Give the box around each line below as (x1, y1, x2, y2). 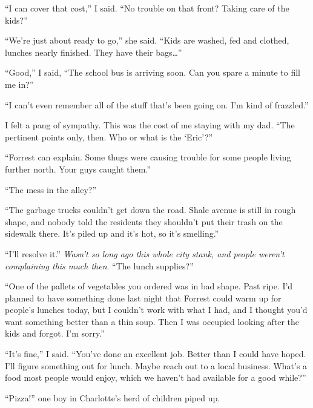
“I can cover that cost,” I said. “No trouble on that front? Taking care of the (5, 2, 289, 14)
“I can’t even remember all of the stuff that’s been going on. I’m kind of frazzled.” (5, 98, 309, 111)
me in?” (5, 77, 34, 90)
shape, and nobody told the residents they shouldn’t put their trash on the (5, 215, 283, 228)
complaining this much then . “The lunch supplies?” (5, 259, 194, 272)
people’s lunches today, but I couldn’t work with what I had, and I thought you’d (5, 303, 308, 316)
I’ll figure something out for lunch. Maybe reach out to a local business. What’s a (5, 359, 308, 372)
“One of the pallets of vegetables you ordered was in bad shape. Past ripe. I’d (5, 280, 293, 292)
